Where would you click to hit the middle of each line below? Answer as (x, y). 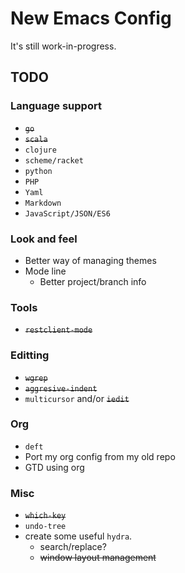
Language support (56, 106)
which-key (45, 516)
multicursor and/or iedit (77, 398)
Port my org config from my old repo (100, 456)
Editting (30, 355)
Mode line (45, 271)
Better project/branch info (93, 281)
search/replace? (73, 547)
